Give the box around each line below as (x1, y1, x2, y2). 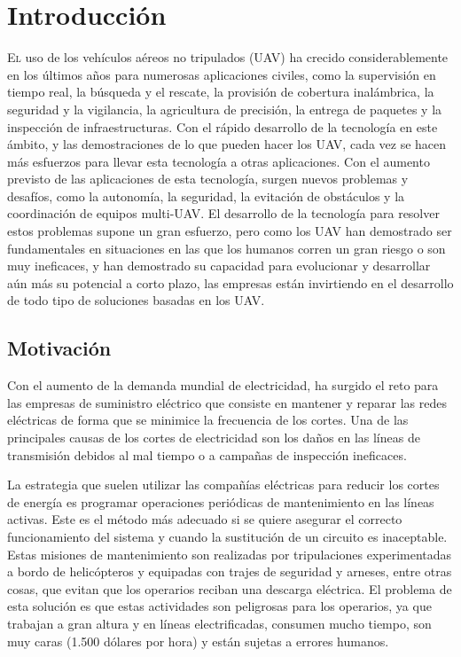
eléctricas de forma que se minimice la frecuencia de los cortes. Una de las (7, 411, 409, 429)
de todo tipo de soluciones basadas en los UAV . (7, 291, 265, 309)
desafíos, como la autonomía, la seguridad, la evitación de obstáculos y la (7, 186, 405, 205)
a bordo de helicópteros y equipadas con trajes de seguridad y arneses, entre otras (7, 562, 452, 581)
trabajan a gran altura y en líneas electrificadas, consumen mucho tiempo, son (7, 614, 432, 632)
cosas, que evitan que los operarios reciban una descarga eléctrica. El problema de (7, 579, 452, 598)
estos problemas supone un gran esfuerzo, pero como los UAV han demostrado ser (7, 222, 452, 240)
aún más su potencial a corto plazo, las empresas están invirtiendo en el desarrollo (7, 273, 454, 292)
